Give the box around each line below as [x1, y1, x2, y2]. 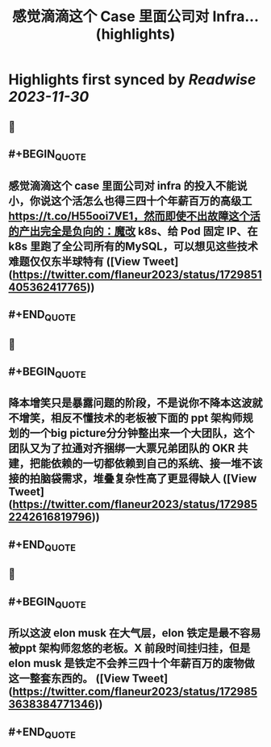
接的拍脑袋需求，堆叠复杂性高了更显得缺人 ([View [8, 472, 257, 485]
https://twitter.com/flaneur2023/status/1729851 [11, 267, 262, 281]
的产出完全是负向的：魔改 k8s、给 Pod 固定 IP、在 [8, 224, 258, 238]
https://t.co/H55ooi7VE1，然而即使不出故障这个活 [8, 209, 261, 223]
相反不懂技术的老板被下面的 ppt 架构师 [50, 411, 244, 425]
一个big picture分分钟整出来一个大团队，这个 [29, 426, 255, 440]
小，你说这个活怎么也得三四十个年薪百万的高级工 [8, 194, 252, 208]
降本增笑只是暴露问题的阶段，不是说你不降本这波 [8, 397, 252, 410]
